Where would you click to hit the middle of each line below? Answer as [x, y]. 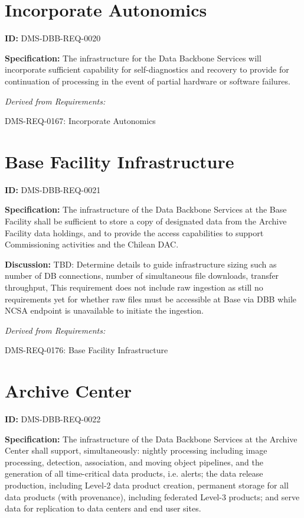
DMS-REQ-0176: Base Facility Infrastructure [86, 350]
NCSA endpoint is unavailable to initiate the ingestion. [104, 310]
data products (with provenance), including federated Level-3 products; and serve [152, 496]
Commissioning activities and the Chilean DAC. [92, 244]
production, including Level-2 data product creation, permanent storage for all [147, 485]
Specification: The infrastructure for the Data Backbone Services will [133, 58]
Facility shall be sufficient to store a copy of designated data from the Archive [146, 221]
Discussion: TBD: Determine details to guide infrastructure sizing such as [141, 264]
